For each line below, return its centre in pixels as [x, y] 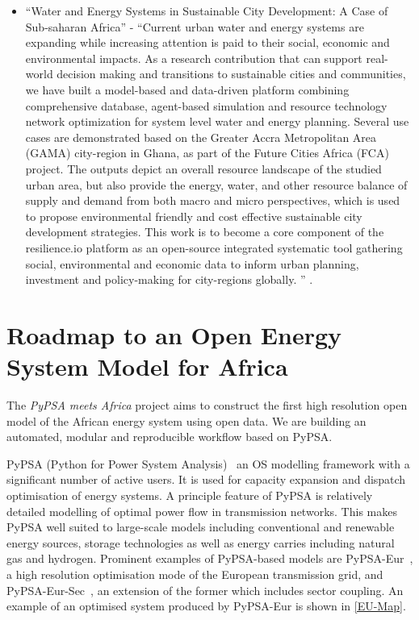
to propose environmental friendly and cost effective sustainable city [194, 216]
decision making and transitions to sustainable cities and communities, [231, 74]
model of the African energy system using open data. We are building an [186, 420]
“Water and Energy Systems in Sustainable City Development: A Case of [207, 10]
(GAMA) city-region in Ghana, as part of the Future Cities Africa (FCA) [207, 153]
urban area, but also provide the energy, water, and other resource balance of [216, 184]
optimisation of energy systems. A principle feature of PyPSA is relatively [190, 495]
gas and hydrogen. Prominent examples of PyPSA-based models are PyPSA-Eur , [210, 558]
